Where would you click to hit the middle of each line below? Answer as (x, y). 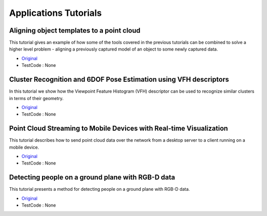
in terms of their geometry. (36, 98)
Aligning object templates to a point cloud (75, 30)
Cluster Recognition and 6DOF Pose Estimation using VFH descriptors (119, 80)
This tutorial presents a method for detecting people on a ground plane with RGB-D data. (100, 189)
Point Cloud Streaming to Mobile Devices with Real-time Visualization (119, 129)
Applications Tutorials (55, 13)
